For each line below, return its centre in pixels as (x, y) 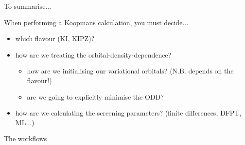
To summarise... (28, 6)
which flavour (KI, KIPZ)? (55, 38)
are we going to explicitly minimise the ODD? (95, 96)
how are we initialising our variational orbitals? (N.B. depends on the (130, 71)
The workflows (26, 138)
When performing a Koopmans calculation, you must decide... (96, 22)
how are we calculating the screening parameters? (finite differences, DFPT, (128, 113)
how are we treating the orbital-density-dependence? (93, 54)
